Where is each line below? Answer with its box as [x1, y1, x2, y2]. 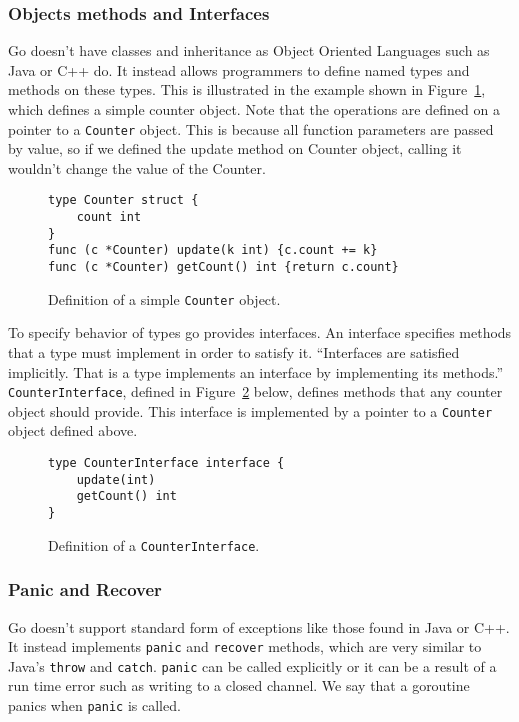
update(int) [76, 472, 156, 487]
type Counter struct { [48, 193, 199, 208]
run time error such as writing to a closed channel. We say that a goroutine [8, 675, 470, 696]
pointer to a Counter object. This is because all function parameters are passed [8, 118, 494, 139]
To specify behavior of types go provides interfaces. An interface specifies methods [8, 322, 512, 343]
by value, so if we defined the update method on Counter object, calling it [8, 138, 462, 159]
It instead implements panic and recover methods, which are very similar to [8, 636, 482, 657]
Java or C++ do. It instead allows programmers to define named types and [8, 59, 470, 80]
